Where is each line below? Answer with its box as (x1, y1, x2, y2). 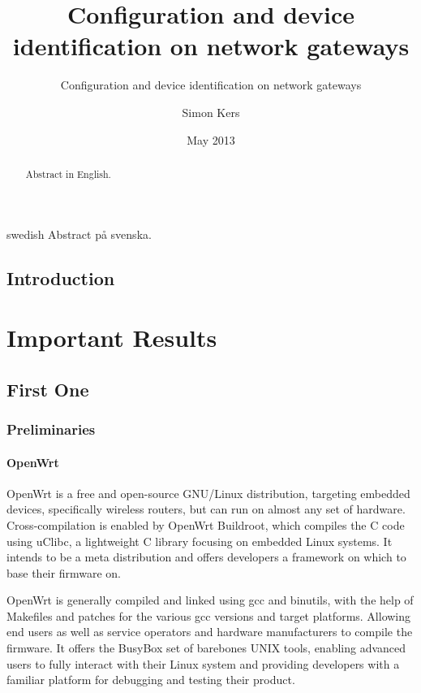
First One (6, 376, 89, 401)
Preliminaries (6, 419, 96, 439)
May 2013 (187, 131, 235, 148)
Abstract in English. (25, 167, 111, 180)
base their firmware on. (6, 564, 121, 581)
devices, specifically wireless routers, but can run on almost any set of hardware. (6, 500, 406, 518)
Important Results (6, 321, 217, 354)
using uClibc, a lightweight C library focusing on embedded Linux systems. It (6, 532, 393, 549)
